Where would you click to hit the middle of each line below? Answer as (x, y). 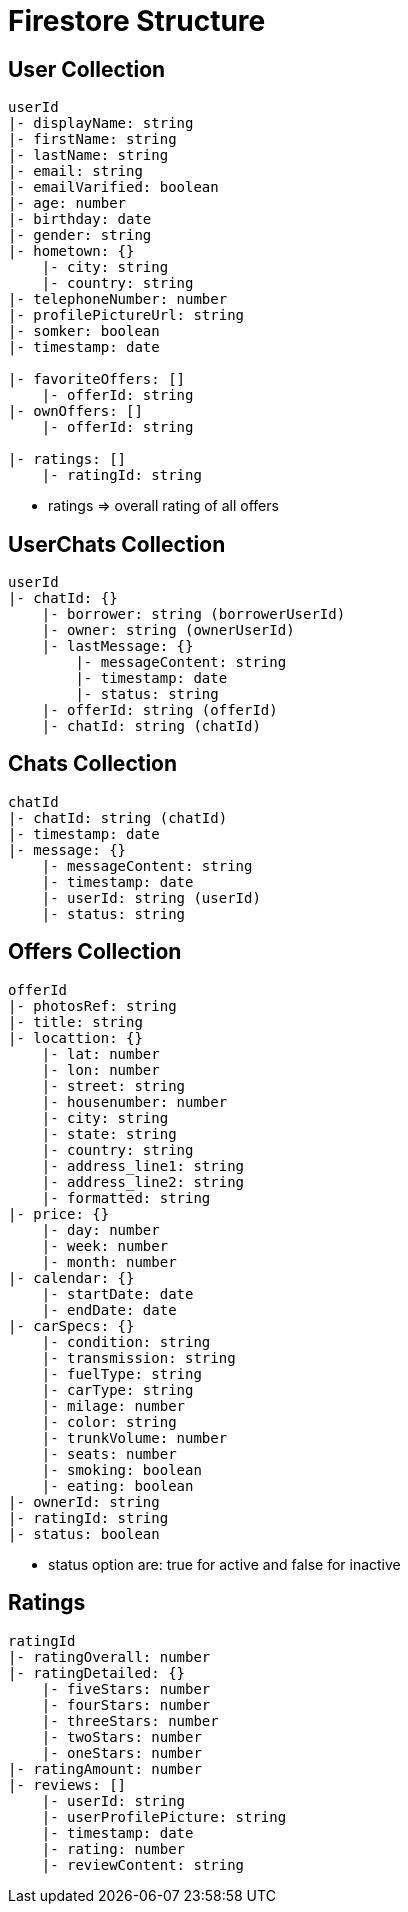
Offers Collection (95, 952)
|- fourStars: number (126, 1704)
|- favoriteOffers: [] (97, 379)
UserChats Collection (117, 544)
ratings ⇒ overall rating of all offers (163, 506)
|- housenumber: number (134, 1101)
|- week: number (105, 1245)
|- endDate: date (109, 1309)
